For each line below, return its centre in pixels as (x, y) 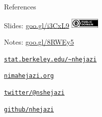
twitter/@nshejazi (34, 92)
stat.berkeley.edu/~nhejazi (51, 59)
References (20, 6)
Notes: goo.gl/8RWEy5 (39, 42)
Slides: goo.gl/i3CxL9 (37, 25)
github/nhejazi (29, 109)
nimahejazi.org (29, 76)
